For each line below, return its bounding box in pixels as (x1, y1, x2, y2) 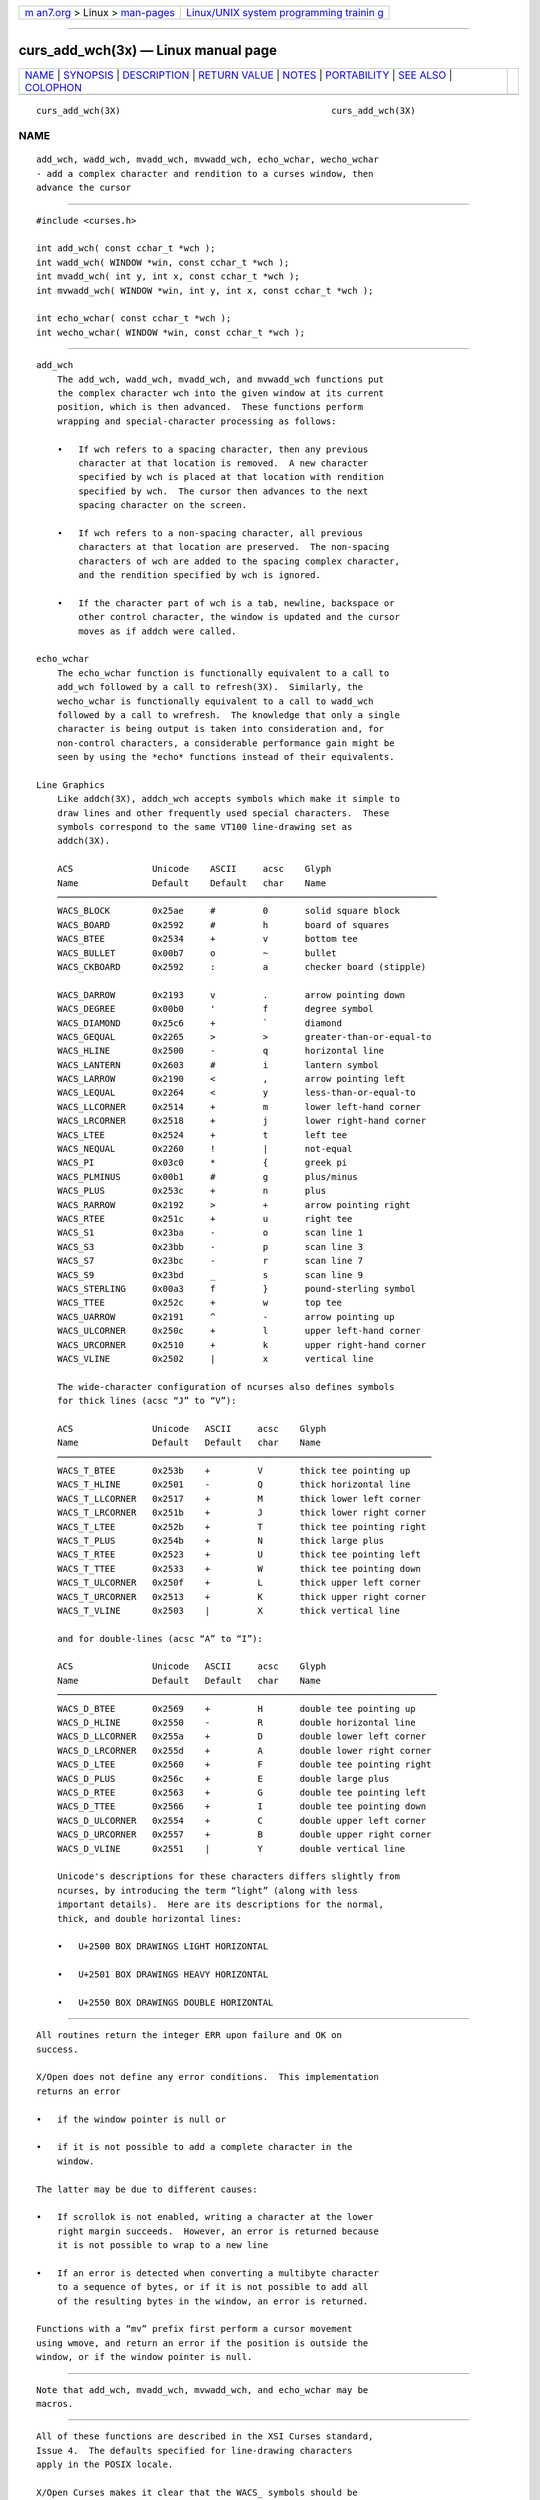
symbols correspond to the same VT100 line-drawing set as (56, 821, 353, 833)
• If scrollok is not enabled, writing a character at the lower (36, 2211, 374, 2223)
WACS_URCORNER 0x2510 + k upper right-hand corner (56, 1339, 427, 1350)
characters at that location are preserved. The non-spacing (78, 541, 390, 553)
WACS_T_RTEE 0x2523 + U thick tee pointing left (56, 1549, 422, 1560)
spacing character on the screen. (78, 500, 248, 511)
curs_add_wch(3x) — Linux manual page (18, 42, 277, 59)
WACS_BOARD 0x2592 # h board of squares (56, 919, 390, 930)
